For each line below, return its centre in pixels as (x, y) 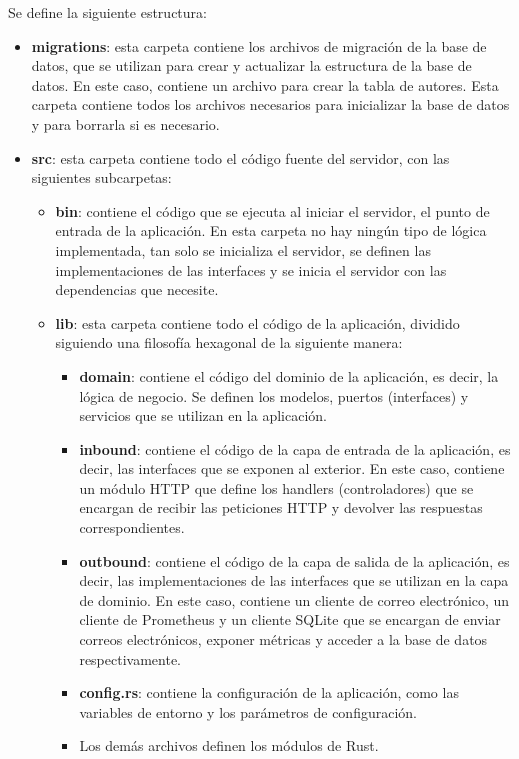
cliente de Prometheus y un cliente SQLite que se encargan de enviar (290, 619)
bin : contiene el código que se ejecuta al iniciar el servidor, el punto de (272, 210)
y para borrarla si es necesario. (125, 123)
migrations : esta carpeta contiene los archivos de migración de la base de (259, 45)
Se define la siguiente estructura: (107, 12)
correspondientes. (132, 527)
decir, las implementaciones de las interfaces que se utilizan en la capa (294, 580)
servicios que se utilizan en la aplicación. (203, 415)
